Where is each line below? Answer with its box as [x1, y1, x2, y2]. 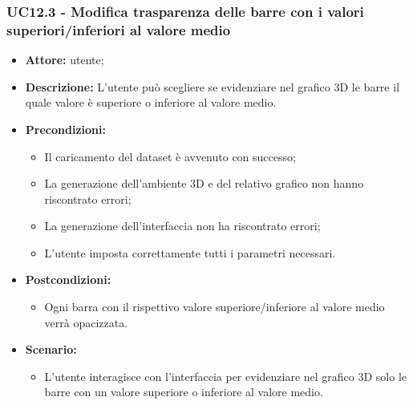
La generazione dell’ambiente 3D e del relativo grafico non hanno [44, 175, 364, 192]
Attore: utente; [25, 51, 104, 68]
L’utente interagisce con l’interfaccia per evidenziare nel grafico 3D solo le [44, 367, 407, 384]
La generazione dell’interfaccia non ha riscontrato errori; [44, 217, 321, 234]
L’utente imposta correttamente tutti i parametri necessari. [44, 244, 336, 261]
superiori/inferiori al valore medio [6, 19, 231, 39]
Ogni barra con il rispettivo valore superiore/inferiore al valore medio [44, 298, 385, 315]
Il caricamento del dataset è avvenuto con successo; [44, 148, 296, 164]
